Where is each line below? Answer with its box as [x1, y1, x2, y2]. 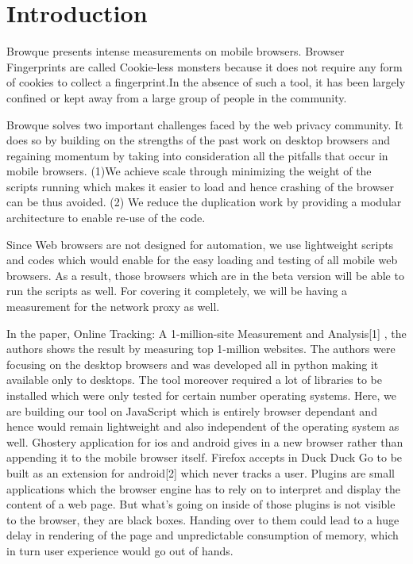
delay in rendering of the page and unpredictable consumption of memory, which [6, 527, 399, 543]
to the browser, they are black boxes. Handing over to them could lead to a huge [6, 511, 399, 528]
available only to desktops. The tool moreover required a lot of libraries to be [6, 371, 382, 388]
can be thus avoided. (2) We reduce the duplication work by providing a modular [6, 194, 402, 210]
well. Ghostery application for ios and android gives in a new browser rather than [6, 433, 403, 450]
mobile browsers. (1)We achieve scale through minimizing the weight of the [6, 163, 372, 179]
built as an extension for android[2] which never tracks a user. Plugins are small [6, 464, 395, 481]
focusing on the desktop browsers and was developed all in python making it [6, 355, 379, 372]
